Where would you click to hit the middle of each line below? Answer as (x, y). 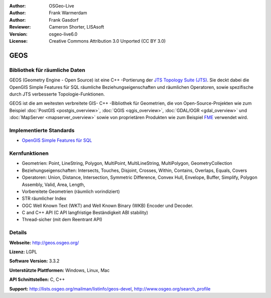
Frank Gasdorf (64, 20)
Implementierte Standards (42, 130)
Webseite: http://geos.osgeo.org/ (44, 242)
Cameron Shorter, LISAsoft (77, 27)
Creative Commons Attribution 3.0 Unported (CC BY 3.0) (107, 41)
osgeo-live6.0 (63, 34)
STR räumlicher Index (44, 198)
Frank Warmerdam (68, 13)
